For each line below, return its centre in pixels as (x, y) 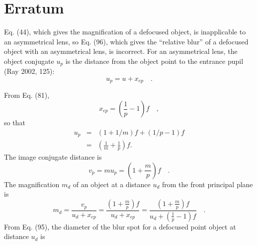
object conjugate (29, 61)
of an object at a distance (112, 184)
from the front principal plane (208, 184)
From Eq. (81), (27, 95)
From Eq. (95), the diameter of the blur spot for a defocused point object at (120, 226)
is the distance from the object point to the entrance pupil (154, 61)
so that (15, 122)
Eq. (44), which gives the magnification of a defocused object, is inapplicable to (125, 32)
